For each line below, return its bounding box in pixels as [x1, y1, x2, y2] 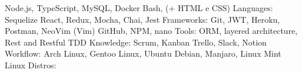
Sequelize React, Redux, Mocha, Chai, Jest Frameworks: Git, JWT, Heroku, [5, 13, 280, 25]
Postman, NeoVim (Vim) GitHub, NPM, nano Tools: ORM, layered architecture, [5, 25, 298, 37]
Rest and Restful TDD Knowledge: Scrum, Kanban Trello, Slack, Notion [5, 36, 267, 48]
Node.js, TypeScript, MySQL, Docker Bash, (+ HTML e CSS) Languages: [5, 2, 273, 13]
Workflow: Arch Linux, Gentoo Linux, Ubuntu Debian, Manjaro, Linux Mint [5, 47, 281, 60]
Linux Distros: [5, 58, 57, 71]
